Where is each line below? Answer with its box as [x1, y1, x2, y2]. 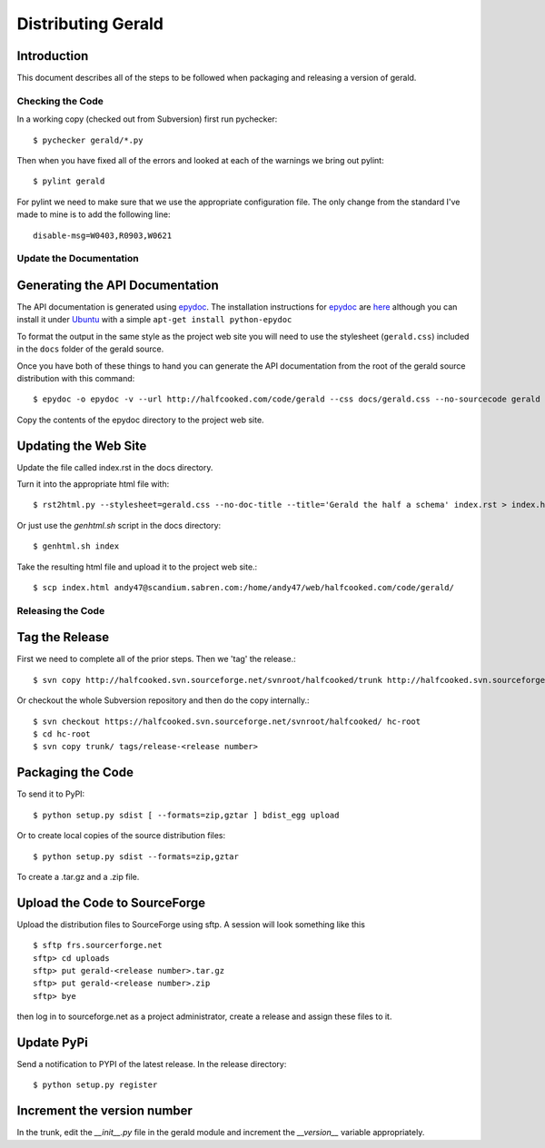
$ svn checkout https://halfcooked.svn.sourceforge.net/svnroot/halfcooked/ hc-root [33, 716, 421, 727]
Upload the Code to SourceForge [16, 895, 206, 910]
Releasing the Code [16, 604, 105, 617]
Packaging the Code [16, 765, 134, 780]
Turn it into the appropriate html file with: [16, 479, 170, 490]
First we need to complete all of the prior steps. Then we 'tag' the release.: [16, 654, 297, 665]
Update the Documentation [16, 252, 140, 265]
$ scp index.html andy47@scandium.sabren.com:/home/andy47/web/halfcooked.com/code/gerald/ [33, 582, 454, 592]
